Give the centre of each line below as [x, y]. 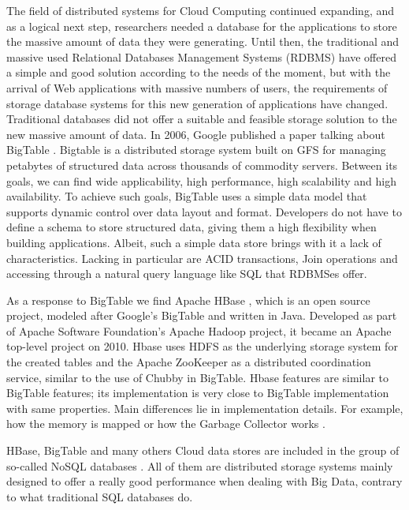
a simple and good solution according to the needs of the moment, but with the [199, 72]
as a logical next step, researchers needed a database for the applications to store [202, 26]
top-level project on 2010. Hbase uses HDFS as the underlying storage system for [202, 346]
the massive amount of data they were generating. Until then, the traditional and [203, 41]
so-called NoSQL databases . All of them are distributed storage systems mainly [200, 465]
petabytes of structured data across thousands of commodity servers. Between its [202, 165]
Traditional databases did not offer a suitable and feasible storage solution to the [202, 119]
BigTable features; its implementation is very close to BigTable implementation [198, 393]
